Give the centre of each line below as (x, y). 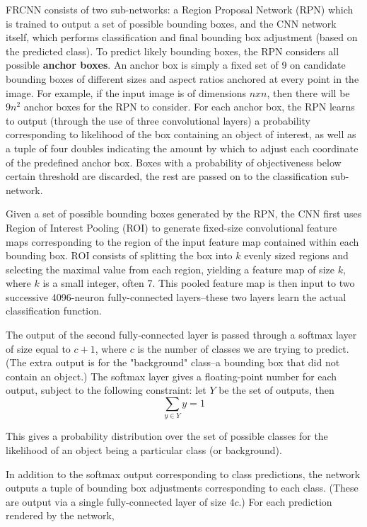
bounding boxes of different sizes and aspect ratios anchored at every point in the (182, 78)
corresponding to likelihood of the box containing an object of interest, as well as (181, 134)
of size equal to (38, 348)
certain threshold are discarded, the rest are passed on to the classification (167, 176)
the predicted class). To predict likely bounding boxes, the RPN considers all (173, 51)
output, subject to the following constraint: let (106, 390)
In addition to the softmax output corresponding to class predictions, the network (183, 474)
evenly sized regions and (296, 255)
